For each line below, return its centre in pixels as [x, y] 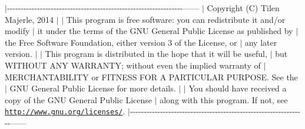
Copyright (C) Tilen [243, 8]
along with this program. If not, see [224, 99]
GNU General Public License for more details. [93, 88]
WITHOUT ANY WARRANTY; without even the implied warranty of [133, 65]
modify [17, 31]
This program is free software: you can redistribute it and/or [176, 19]
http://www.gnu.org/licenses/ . [65, 111]
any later [261, 42]
